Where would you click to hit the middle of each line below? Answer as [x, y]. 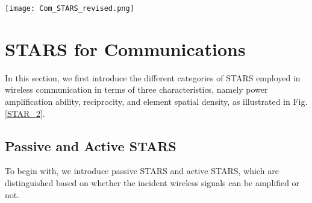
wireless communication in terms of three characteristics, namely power [136, 89]
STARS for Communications [125, 48]
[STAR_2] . [25, 113]
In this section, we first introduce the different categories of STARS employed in [153, 77]
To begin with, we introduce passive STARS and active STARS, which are [142, 171]
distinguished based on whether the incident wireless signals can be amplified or [152, 182]
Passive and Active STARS [91, 145]
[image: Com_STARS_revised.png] [70, 8]
